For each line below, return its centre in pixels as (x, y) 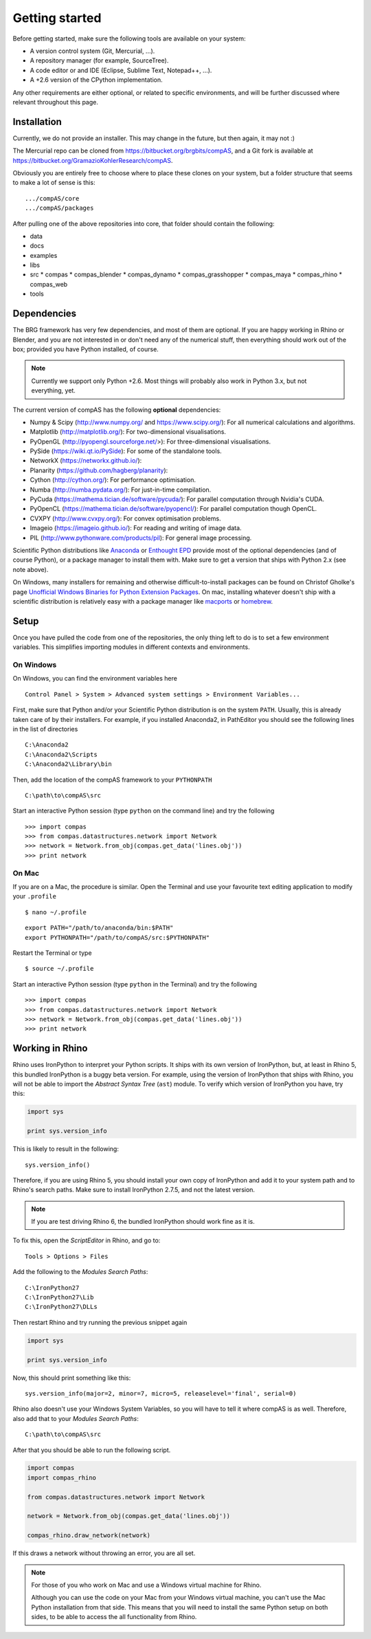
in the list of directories (45, 729)
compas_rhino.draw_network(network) (89, 1536)
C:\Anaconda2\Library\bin (69, 764)
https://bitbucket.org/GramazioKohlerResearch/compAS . (93, 160)
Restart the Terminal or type (52, 953)
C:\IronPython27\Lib (59, 1297)
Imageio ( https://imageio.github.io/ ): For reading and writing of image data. (136, 528)
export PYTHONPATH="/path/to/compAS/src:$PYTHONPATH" (117, 937)
